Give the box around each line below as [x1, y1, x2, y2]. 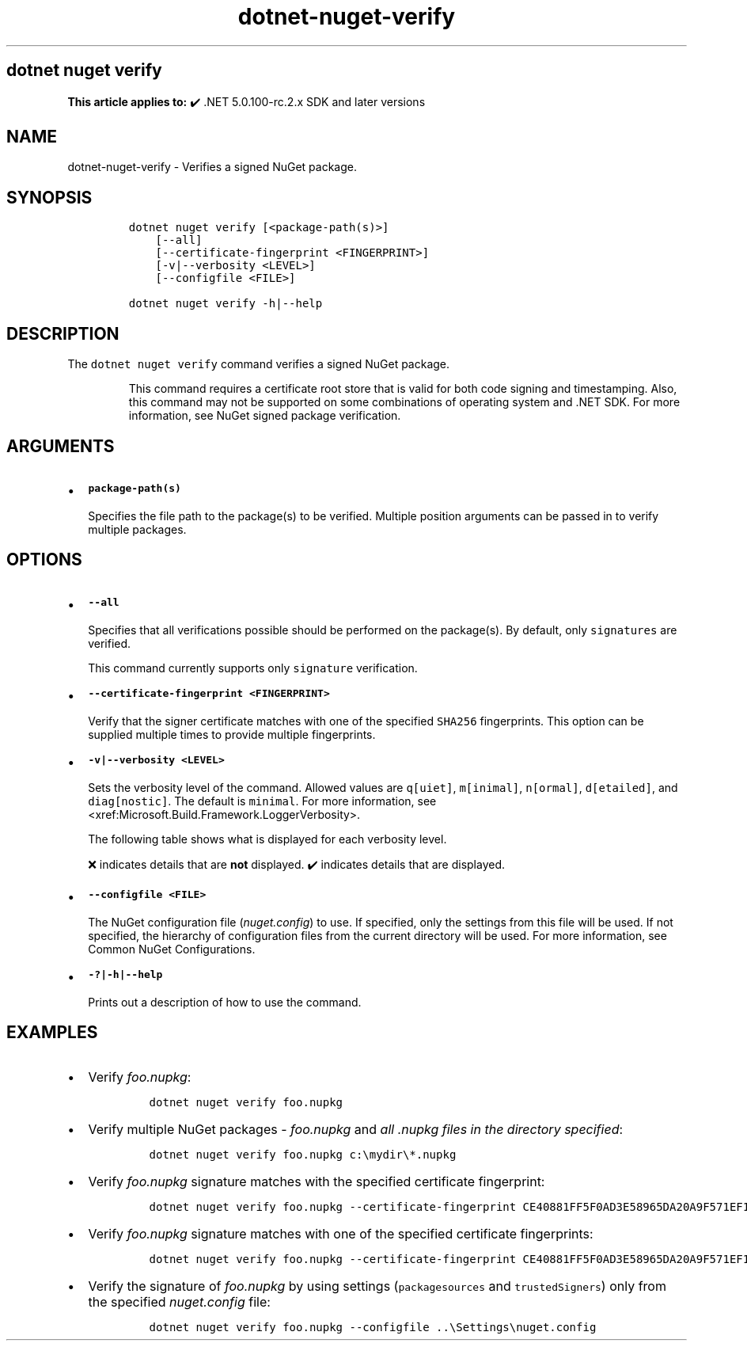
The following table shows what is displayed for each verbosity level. [88, 831, 447, 846]
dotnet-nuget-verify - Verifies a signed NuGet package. [67, 160, 358, 174]
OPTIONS [6, 550, 82, 570]
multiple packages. [88, 522, 187, 536]
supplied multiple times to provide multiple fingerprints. [88, 727, 376, 741]
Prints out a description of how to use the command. [88, 995, 362, 1009]
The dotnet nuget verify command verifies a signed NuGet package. [67, 357, 450, 371]
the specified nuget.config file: [88, 1293, 271, 1310]
